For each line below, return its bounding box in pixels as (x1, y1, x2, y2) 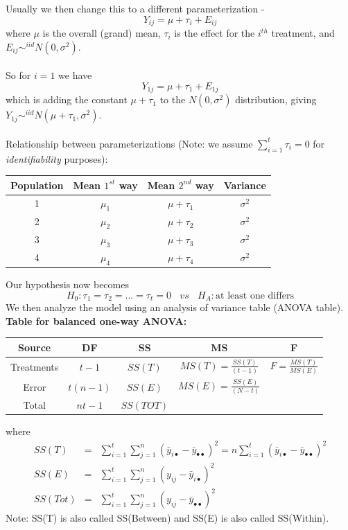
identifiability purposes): (6, 151, 108, 166)
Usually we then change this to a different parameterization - (6, 1, 265, 15)
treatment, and (271, 26, 335, 40)
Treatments (10, 359, 59, 373)
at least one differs (216, 290, 295, 301)
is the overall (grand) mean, (42, 26, 161, 40)
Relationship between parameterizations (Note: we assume (6, 136, 253, 150)
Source (18, 339, 51, 354)
